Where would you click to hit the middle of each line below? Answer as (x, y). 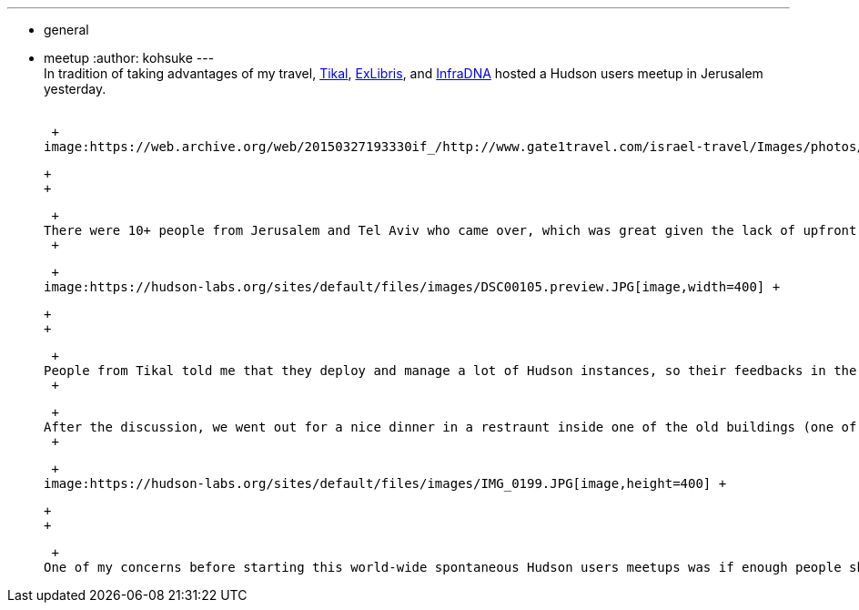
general (66, 30)
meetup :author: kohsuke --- (129, 58)
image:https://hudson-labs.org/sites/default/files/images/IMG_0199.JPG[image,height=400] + (385, 483)
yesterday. (75, 89)
